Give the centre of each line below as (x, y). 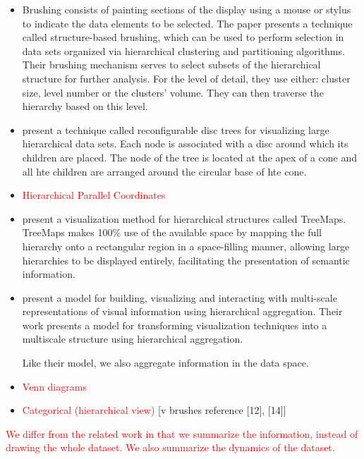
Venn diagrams (54, 386)
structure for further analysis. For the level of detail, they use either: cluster (186, 78)
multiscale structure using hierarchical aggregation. (133, 339)
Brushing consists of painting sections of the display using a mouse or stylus (187, 9)
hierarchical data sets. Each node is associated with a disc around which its (185, 143)
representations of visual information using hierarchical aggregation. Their (182, 311)
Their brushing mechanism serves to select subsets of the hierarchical (171, 65)
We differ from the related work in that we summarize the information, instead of (182, 433)
